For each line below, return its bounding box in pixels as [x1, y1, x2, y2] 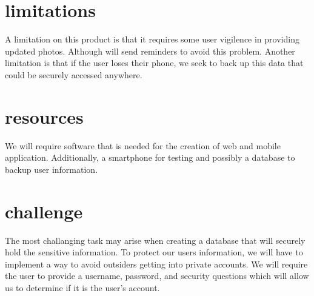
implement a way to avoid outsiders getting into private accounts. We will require [5, 257, 308, 270]
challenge [5, 198, 83, 223]
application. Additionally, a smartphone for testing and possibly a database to [5, 151, 295, 164]
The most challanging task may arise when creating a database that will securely [5, 234, 306, 246]
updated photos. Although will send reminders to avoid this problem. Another [5, 44, 295, 57]
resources [5, 104, 84, 129]
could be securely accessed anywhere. [5, 68, 142, 81]
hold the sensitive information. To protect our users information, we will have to [5, 246, 303, 258]
